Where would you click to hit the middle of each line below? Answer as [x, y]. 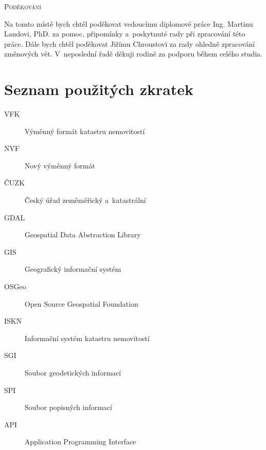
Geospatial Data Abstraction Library [83, 235]
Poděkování [23, 6]
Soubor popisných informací [68, 407]
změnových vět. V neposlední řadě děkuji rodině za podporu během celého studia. [133, 54]
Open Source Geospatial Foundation [81, 303]
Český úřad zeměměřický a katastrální [85, 200]
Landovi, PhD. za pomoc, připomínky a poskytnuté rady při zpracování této [125, 34]
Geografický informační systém [73, 269]
